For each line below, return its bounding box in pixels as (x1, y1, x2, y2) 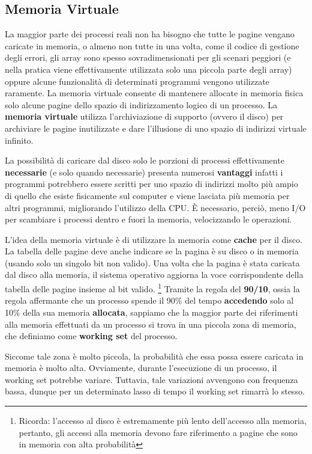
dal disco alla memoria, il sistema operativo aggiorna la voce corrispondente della (5, 268, 304, 281)
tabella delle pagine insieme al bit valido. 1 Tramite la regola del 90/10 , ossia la (5, 281, 300, 295)
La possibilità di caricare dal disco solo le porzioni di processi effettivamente (5, 154, 284, 167)
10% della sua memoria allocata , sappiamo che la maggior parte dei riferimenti (5, 305, 298, 318)
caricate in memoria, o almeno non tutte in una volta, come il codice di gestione (5, 39, 299, 52)
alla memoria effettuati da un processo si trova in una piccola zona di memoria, (5, 317, 296, 330)
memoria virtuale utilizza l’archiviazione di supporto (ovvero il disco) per (5, 110, 284, 123)
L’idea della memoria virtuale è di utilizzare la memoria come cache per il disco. (5, 233, 302, 245)
